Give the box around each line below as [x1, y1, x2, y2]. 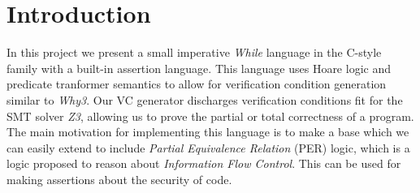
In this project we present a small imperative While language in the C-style [6, 44, 382, 61]
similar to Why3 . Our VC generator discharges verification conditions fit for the [6, 91, 403, 108]
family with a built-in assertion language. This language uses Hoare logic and [6, 59, 391, 76]
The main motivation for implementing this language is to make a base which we [6, 123, 409, 140]
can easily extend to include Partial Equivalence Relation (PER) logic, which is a [6, 139, 410, 156]
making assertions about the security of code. [6, 170, 232, 187]
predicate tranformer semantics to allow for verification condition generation [6, 75, 387, 92]
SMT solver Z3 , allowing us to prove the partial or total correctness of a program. [6, 107, 414, 124]
